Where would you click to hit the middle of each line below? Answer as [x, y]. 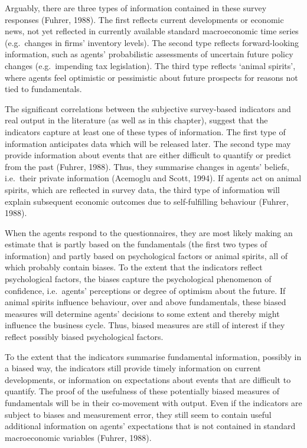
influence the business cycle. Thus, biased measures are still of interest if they [145, 325]
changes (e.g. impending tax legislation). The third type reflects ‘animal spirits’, [150, 65]
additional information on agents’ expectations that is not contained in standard [150, 426]
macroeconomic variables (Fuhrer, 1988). [78, 437]
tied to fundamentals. [43, 89]
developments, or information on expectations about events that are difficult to [148, 379]
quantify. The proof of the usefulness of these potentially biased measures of [142, 391]
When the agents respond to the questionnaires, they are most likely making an [149, 232]
